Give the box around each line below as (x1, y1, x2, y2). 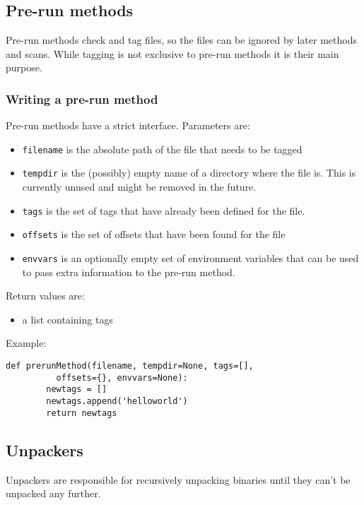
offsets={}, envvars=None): (56, 372, 188, 383)
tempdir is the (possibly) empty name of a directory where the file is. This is (22, 165, 356, 180)
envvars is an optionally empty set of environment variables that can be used (22, 251, 359, 266)
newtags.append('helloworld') (46, 396, 188, 407)
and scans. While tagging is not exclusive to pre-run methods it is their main (6, 46, 339, 61)
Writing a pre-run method (6, 90, 158, 107)
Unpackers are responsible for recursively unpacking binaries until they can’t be (6, 472, 351, 487)
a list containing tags (22, 311, 113, 326)
